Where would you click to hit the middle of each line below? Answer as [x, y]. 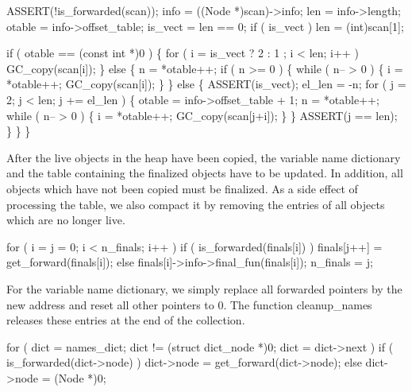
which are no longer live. [66, 220]
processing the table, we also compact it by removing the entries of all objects [196, 204]
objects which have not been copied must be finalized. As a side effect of [182, 188]
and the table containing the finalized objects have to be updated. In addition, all [205, 173]
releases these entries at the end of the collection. [126, 320]
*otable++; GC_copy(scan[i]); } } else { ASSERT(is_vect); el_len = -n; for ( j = [206, 84]
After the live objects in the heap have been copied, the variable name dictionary [204, 157]
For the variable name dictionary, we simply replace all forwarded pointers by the [204, 288]
